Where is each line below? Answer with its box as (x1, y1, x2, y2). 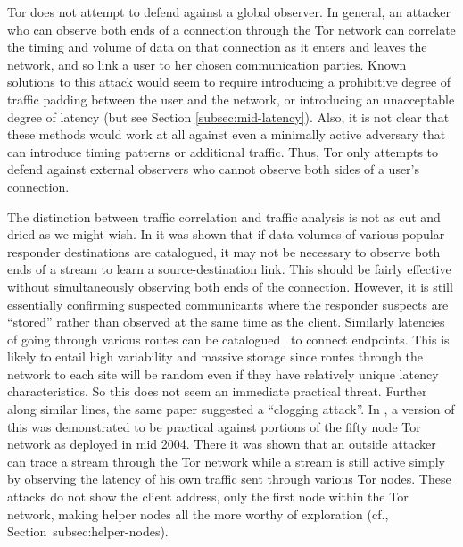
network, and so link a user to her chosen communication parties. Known (7, 54, 407, 73)
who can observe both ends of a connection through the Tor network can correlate (7, 20, 456, 38)
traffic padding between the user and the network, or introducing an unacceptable (7, 89, 455, 108)
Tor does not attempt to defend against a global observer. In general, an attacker (7, 3, 451, 21)
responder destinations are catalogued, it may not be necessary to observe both (7, 242, 441, 261)
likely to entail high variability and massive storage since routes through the (7, 347, 424, 366)
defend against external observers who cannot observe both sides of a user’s (7, 160, 420, 178)
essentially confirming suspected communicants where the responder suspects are (7, 294, 449, 313)
